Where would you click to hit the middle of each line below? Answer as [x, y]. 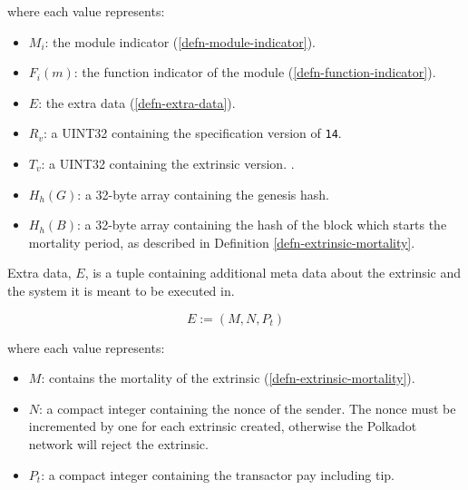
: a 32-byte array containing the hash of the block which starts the [262, 225]
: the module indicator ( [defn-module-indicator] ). [180, 41]
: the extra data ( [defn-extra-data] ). [137, 102]
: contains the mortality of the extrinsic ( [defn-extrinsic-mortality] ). [228, 378]
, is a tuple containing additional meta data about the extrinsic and [273, 273]
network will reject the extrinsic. [118, 443]
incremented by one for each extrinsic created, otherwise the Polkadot [223, 426]
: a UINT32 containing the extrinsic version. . [168, 164]
